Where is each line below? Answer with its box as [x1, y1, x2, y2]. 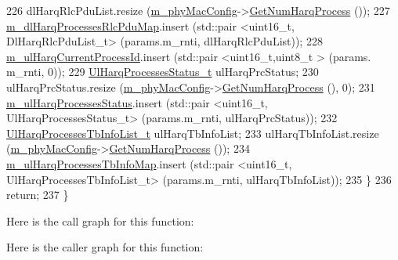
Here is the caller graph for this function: [6, 239, 204, 255]
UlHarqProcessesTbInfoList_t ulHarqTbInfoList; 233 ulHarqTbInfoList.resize [6, 125, 379, 141]
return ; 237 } [6, 186, 69, 203]
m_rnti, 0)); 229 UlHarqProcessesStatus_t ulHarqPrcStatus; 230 [6, 63, 319, 80]
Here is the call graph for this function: [6, 212, 194, 229]
